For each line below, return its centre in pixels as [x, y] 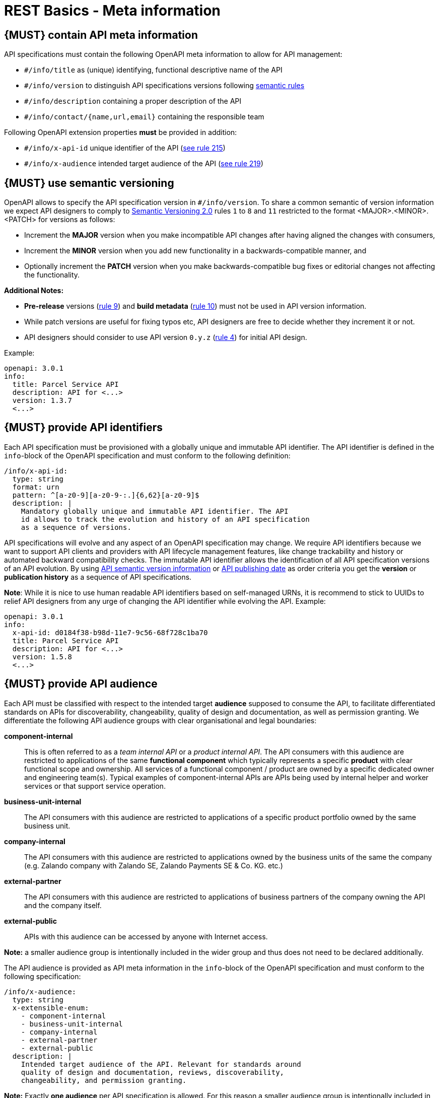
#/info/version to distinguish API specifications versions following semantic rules [164, 86]
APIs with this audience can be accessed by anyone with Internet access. [146, 936]
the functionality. [52, 275]
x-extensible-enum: [51, 1008]
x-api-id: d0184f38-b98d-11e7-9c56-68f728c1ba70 [110, 632]
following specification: [43, 976]
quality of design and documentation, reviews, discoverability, [153, 1072]
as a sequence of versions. [76, 527]
